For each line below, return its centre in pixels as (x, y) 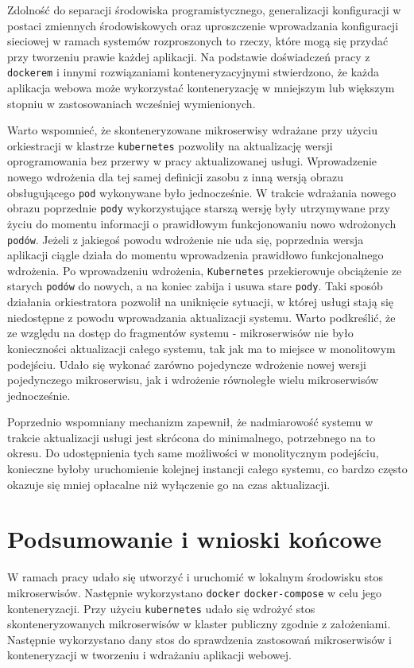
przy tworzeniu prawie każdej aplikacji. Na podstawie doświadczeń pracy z (189, 56)
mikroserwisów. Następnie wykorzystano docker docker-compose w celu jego (195, 592)
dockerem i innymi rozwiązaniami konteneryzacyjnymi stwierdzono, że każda (193, 72)
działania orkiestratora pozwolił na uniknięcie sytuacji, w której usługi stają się (201, 302)
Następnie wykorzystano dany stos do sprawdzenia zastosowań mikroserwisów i (199, 639)
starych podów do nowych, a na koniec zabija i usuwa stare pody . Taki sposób (195, 286)
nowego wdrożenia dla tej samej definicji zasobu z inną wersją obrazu (176, 177)
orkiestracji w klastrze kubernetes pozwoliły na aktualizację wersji (170, 145)
